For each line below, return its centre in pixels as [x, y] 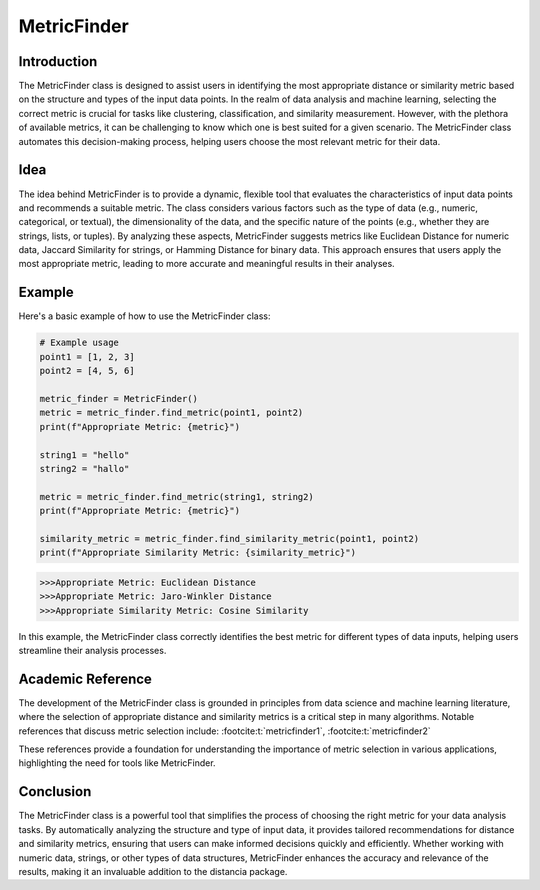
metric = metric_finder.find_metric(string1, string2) [176, 496]
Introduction [58, 61]
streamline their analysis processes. [92, 650]
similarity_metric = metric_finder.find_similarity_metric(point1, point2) [229, 538]
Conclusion [55, 791]
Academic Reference [85, 678]
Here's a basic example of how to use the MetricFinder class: [144, 316]
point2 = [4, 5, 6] [87, 371]
